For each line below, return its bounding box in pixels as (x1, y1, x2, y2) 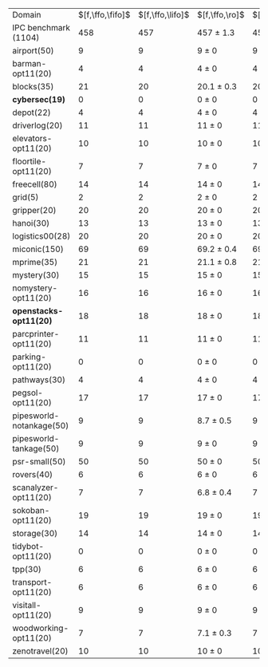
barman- (12, 58, 47, 69)
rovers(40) (12, 469, 53, 480)
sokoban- (12, 505, 50, 515)
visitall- (12, 600, 41, 610)
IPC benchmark (12, 22, 70, 33)
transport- (12, 577, 53, 587)
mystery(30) (12, 270, 60, 280)
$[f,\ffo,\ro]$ (196, 10, 245, 20)
